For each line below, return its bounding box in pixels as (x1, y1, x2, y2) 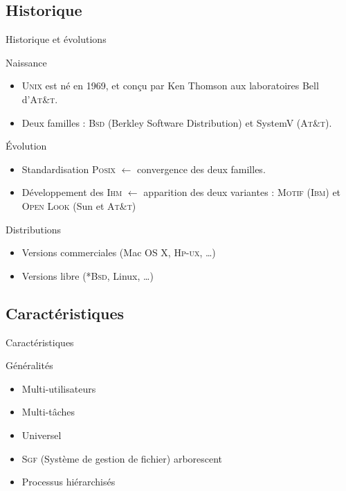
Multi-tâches (21, 404, 75, 419)
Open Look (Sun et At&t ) (21, 198, 136, 213)
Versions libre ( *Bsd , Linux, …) (21, 268, 154, 283)
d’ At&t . (21, 91, 58, 106)
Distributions (6, 222, 62, 236)
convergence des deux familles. (137, 161, 266, 176)
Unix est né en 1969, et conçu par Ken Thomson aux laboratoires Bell (21, 78, 319, 93)
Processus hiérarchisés (21, 474, 116, 489)
